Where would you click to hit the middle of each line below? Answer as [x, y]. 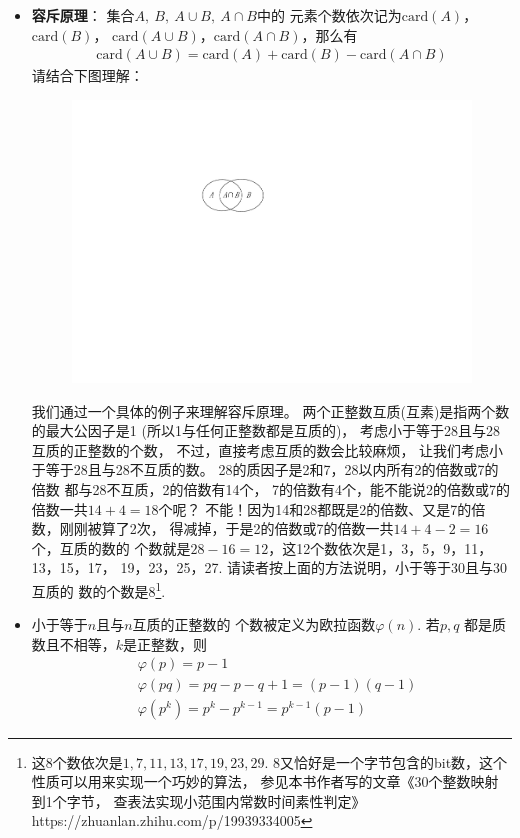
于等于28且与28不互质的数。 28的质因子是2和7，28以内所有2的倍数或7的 [265, 469]
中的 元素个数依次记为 [329, 15]
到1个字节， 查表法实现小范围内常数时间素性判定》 [198, 800]
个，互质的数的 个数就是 [111, 547]
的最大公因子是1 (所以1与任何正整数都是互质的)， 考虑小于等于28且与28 [266, 430]
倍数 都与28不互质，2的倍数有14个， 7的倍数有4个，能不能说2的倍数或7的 [271, 489]
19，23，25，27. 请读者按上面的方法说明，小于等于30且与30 [314, 567]
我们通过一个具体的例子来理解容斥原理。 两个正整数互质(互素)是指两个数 [270, 410]
